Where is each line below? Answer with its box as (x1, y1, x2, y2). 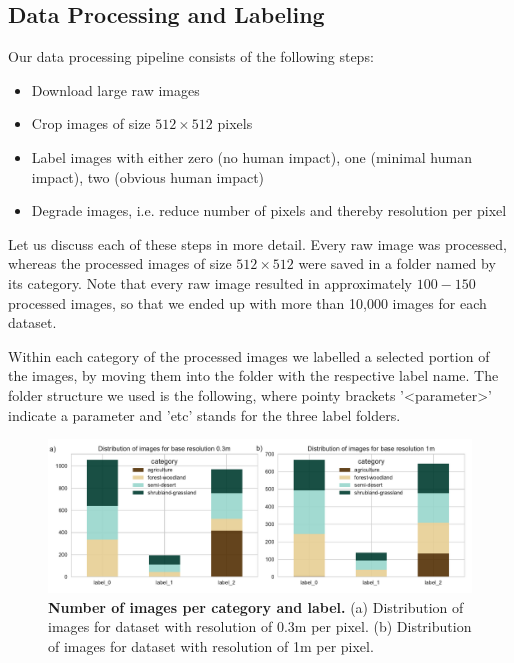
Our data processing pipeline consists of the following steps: (8, 46, 374, 67)
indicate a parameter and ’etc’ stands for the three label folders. (8, 404, 401, 425)
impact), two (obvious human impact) (31, 166, 265, 187)
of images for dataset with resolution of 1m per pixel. (48, 635, 374, 656)
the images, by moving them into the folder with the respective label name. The (8, 365, 499, 386)
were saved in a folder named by (298, 253, 496, 274)
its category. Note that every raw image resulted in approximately (8, 272, 412, 293)
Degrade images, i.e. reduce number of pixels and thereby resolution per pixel (31, 200, 507, 221)
